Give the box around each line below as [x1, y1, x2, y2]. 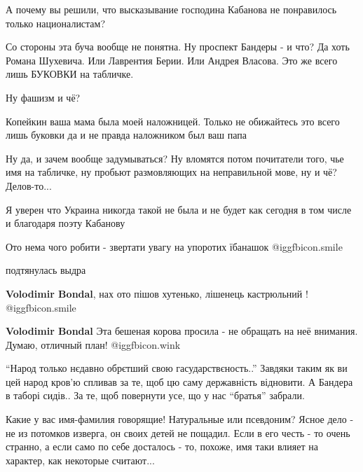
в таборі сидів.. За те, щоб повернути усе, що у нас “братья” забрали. [6, 388, 305, 403]
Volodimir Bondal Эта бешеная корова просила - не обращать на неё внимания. [6, 324, 358, 338]
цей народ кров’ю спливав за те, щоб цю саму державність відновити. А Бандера [6, 374, 353, 389]
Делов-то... [6, 178, 52, 193]
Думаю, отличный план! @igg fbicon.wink [6, 337, 181, 352]
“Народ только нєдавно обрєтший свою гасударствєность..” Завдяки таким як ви [6, 361, 348, 375]
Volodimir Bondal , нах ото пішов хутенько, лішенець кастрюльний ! [6, 286, 308, 300]
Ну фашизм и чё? [6, 90, 81, 104]
